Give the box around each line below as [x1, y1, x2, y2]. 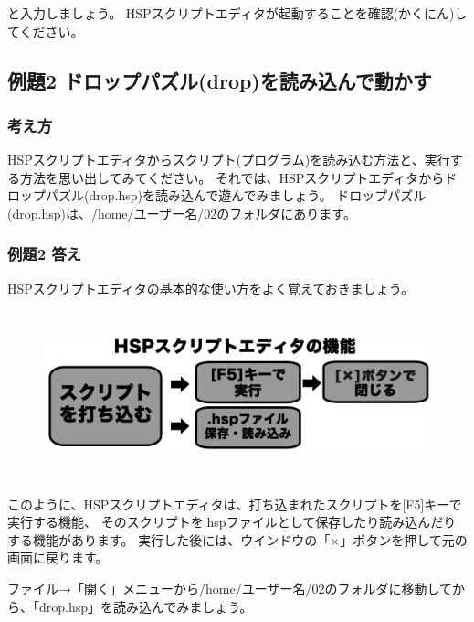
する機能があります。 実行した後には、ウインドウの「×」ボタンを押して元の [7, 530, 468, 549]
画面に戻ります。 [7, 548, 109, 567]
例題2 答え [7, 242, 82, 265]
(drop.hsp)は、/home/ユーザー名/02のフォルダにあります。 [7, 203, 356, 222]
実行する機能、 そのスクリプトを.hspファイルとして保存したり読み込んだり [7, 512, 457, 531]
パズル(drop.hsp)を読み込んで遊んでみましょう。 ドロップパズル [45, 186, 427, 205]
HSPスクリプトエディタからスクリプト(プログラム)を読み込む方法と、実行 [7, 150, 450, 169]
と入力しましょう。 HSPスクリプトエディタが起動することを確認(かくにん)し [7, 4, 468, 22]
